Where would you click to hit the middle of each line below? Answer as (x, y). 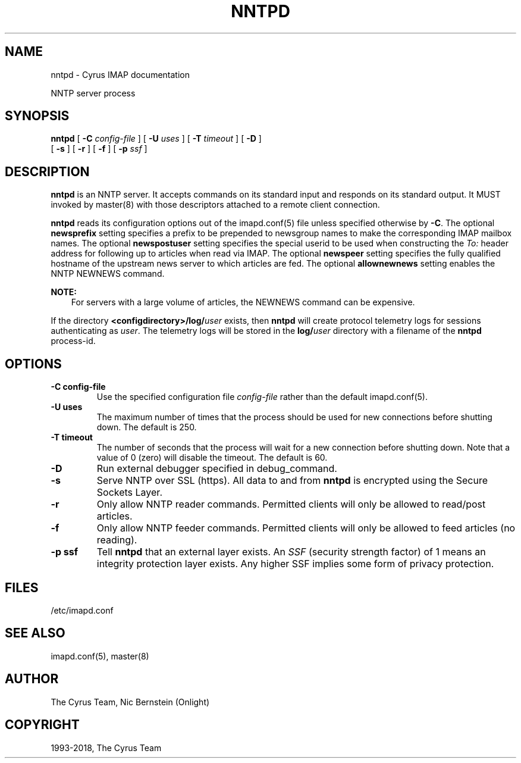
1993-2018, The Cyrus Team (106, 748)
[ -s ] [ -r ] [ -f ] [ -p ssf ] (99, 149)
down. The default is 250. (147, 427)
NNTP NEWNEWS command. (108, 274)
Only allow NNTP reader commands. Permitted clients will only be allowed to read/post (291, 504)
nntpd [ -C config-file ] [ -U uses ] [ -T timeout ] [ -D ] (156, 139)
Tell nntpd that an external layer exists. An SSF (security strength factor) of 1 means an (291, 552)
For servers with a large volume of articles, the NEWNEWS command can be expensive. (243, 302)
